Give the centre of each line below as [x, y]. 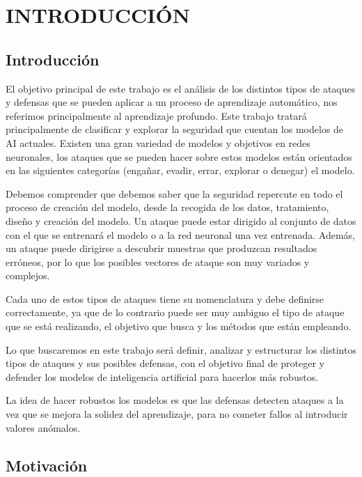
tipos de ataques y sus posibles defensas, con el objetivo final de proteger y [165, 363]
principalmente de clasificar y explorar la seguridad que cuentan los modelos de [175, 129]
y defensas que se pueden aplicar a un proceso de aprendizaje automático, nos [172, 102]
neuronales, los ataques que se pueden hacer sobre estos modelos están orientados [179, 156]
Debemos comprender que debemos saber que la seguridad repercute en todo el [174, 193]
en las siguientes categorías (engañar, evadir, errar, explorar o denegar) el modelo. [180, 170]
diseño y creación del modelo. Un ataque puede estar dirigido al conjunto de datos [181, 220]
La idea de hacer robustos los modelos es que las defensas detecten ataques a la [175, 400]
